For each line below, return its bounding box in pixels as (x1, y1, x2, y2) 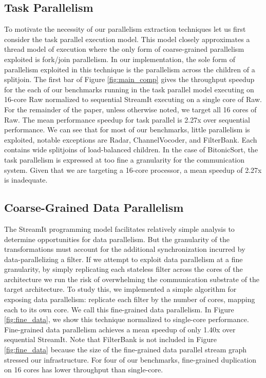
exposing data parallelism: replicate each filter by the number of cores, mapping (4, 294, 255, 305)
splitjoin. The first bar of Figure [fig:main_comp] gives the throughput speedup (4, 74, 255, 85)
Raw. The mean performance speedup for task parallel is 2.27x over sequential (4, 114, 251, 125)
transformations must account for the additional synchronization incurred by (4, 244, 245, 254)
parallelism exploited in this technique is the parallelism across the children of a (4, 64, 255, 74)
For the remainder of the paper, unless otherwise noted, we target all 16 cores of (4, 104, 257, 114)
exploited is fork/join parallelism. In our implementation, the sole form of (4, 53, 235, 64)
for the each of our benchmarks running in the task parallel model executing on (4, 84, 254, 94)
